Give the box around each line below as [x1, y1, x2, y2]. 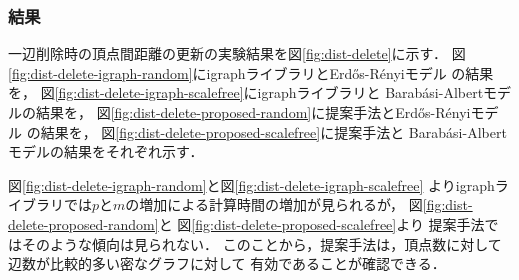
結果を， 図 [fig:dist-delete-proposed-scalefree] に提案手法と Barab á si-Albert [40, 121, 507, 142]
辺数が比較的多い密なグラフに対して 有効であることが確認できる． [8, 253, 446, 274]
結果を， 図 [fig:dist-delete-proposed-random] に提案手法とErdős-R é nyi [35, 102, 471, 122]
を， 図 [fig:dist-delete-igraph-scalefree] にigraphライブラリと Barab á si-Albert [8, 82, 484, 103]
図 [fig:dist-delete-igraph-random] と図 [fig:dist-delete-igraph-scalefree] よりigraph [8, 174, 495, 195]
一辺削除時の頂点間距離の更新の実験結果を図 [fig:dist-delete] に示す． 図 [8, 43, 466, 64]
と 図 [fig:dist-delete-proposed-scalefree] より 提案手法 [158, 213, 485, 234]
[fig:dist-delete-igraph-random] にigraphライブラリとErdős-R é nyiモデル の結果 [8, 62, 494, 83]
